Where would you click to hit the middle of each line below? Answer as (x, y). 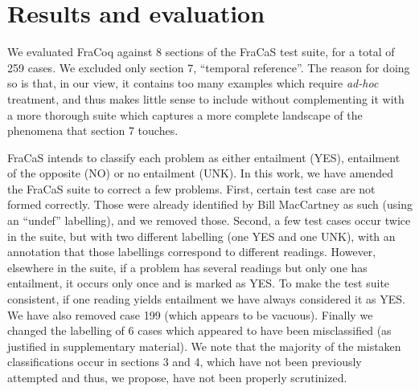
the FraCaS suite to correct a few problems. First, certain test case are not (191, 188)
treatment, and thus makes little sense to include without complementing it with (206, 98)
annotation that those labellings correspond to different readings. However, (192, 252)
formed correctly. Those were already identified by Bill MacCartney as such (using (210, 204)
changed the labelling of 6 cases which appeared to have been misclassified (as (199, 330)
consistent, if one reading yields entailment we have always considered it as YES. (206, 299)
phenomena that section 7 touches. (93, 130)
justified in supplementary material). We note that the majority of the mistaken (204, 346)
